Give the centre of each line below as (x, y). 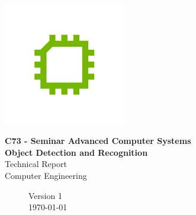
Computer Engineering (46, 175)
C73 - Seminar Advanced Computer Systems (98, 141)
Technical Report (36, 164)
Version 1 (45, 195)
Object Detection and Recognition (76, 152)
